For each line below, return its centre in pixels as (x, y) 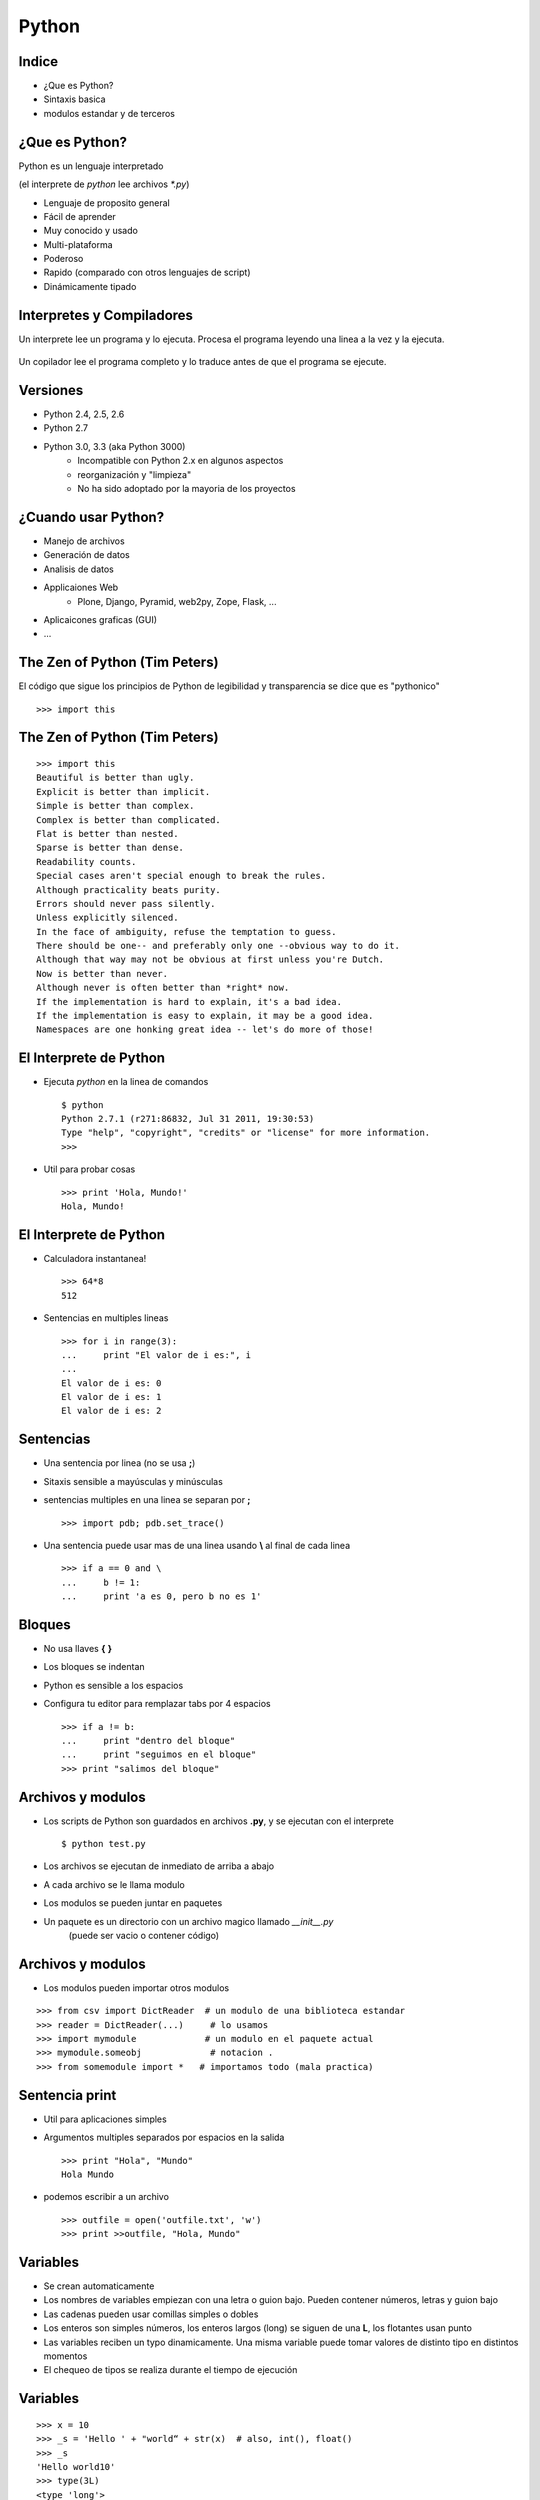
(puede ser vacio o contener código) (144, 1935)
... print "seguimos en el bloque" (159, 1754)
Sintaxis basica (74, 99)
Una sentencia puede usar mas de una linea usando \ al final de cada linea (196, 1545)
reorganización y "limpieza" (134, 474)
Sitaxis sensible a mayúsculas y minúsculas (133, 1481)
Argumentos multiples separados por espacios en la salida (164, 2137)
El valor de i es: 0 (111, 1383)
